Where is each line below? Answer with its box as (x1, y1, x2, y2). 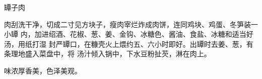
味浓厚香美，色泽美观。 (4, 65, 82, 75)
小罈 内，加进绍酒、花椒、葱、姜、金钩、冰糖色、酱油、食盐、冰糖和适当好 (4, 29, 253, 39)
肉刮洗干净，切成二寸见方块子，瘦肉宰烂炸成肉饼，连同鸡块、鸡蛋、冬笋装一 (4, 19, 258, 29)
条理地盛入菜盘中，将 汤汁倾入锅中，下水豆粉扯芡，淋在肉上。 (4, 48, 211, 59)
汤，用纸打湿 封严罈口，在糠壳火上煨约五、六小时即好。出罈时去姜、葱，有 (4, 38, 253, 49)
